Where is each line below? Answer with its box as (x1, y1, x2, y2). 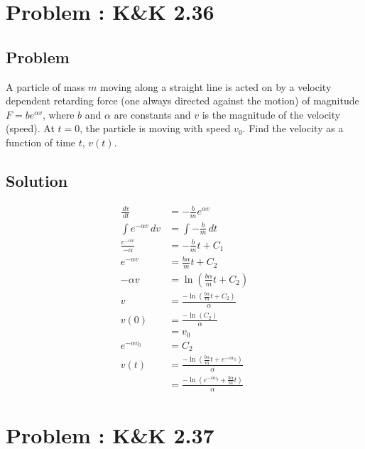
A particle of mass (6, 79, 85, 94)
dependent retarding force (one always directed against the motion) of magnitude (6, 93, 359, 108)
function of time (6, 134, 76, 149)
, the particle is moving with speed (80, 121, 231, 136)
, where (43, 107, 75, 121)
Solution (6, 169, 68, 191)
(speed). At (6, 121, 55, 136)
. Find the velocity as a (242, 121, 344, 136)
